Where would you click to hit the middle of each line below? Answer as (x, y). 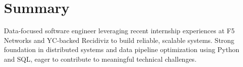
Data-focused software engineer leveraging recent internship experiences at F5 (119, 31)
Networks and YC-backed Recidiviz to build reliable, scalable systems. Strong (119, 40)
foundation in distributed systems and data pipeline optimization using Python (122, 49)
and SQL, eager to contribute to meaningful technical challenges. (100, 59)
